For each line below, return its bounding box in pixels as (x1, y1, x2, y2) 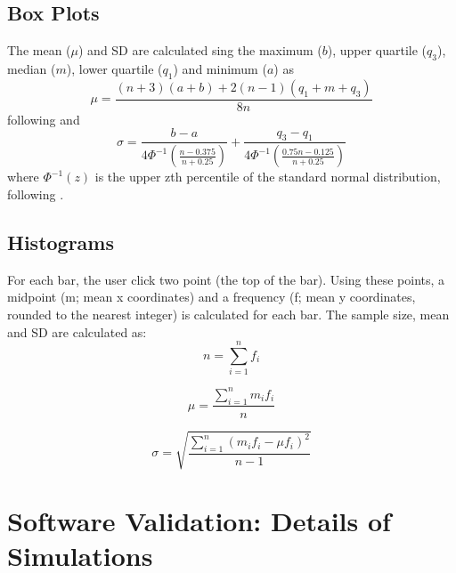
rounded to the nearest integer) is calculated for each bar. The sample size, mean (7, 304, 450, 323)
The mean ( (7, 41, 71, 60)
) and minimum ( (173, 60, 267, 77)
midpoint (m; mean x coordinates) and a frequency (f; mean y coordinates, (7, 287, 416, 306)
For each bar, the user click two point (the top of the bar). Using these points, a (7, 270, 445, 288)
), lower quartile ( (66, 60, 163, 77)
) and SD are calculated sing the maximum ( (78, 41, 322, 60)
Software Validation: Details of (7, 503, 391, 539)
